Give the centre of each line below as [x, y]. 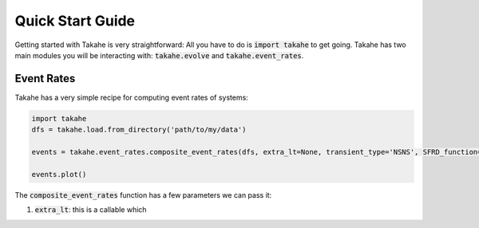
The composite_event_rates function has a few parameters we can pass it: [143, 195]
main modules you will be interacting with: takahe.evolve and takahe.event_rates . [159, 55]
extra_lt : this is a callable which [91, 210]
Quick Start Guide [75, 21]
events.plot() [59, 174]
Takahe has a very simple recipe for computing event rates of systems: [132, 97]
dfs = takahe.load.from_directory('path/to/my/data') [139, 130]
